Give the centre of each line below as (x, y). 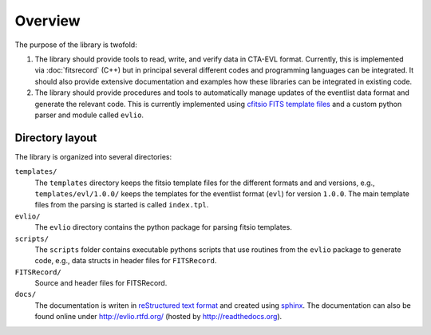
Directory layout (56, 138)
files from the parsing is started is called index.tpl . (122, 205)
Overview (47, 21)
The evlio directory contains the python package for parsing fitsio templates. (164, 227)
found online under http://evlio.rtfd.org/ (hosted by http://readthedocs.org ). (158, 317)
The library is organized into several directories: (93, 156)
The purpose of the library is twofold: (76, 45)
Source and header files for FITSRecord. (101, 283)
